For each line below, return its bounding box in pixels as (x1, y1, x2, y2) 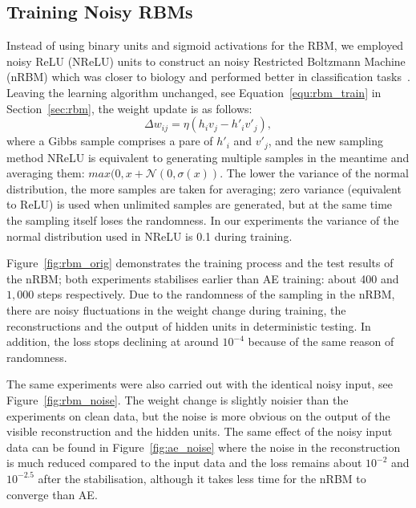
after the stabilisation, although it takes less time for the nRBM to (38, 469, 366, 486)
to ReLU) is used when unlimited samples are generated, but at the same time (6, 196, 393, 213)
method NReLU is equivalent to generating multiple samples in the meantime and (6, 148, 410, 165)
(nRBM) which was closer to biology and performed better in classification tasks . (6, 68, 410, 85)
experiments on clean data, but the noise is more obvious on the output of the (6, 407, 390, 424)
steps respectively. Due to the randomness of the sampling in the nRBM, (37, 286, 395, 303)
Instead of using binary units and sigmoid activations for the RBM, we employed (6, 37, 404, 54)
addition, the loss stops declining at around (6, 333, 219, 350)
